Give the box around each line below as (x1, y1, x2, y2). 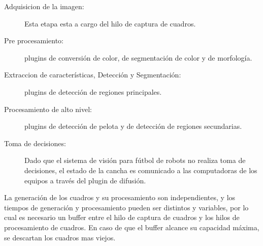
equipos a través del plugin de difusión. (24, 175, 146, 185)
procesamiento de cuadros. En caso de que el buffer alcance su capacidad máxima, (4, 222, 259, 232)
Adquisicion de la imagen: (4, 1, 84, 11)
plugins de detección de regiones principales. (24, 86, 162, 97)
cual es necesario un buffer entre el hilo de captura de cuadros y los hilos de (4, 212, 240, 223)
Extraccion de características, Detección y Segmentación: (4, 69, 181, 80)
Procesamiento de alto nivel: (4, 103, 92, 114)
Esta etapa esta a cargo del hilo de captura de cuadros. (24, 18, 196, 29)
